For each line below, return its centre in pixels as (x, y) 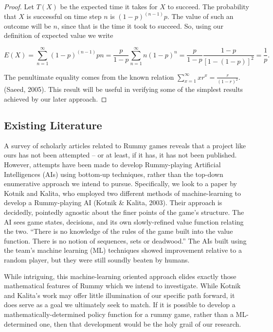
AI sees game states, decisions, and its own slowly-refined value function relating (124, 221)
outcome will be (27, 26)
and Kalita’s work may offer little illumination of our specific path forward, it (119, 295)
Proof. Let (19, 6)
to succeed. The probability (208, 6)
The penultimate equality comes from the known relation (89, 77)
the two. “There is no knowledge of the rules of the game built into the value (118, 231)
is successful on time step (64, 16)
